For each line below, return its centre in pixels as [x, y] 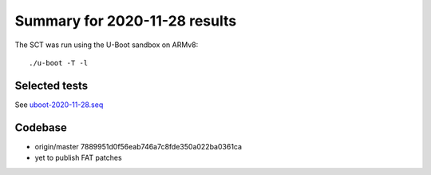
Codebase [41, 127]
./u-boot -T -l [59, 63]
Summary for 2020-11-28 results [126, 21]
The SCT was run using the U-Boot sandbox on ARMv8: [107, 45]
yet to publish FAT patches [79, 158]
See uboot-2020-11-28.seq [59, 105]
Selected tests [51, 85]
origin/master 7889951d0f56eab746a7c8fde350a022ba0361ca [138, 146]
